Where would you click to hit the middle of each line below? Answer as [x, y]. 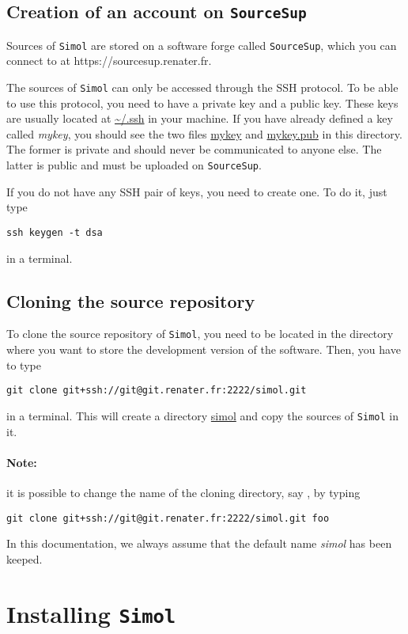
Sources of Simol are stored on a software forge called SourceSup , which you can [202, 45]
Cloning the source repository [131, 300]
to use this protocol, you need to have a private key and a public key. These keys [202, 103]
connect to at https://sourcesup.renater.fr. [109, 61]
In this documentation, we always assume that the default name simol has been [199, 543]
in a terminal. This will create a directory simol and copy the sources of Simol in [202, 415]
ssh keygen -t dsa [55, 232]
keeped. [25, 558]
